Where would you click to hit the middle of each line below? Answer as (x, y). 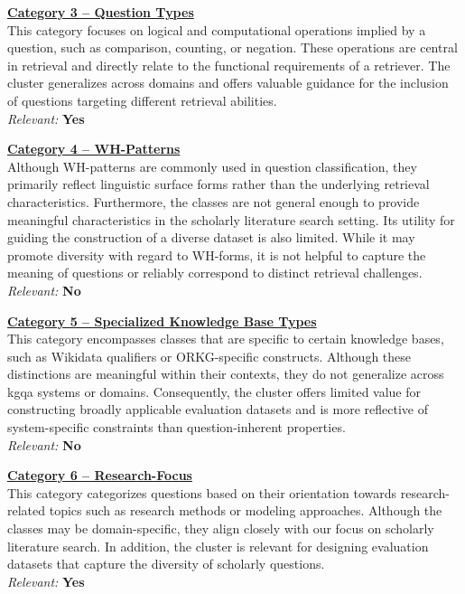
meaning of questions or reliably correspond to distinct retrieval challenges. (215, 273)
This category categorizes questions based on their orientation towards (202, 492)
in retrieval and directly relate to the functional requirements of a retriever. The (229, 65)
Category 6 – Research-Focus (100, 475)
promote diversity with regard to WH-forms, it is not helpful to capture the (217, 255)
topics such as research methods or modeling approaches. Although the (246, 510)
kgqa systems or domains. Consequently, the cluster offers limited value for (214, 391)
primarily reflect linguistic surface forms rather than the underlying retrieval (219, 184)
